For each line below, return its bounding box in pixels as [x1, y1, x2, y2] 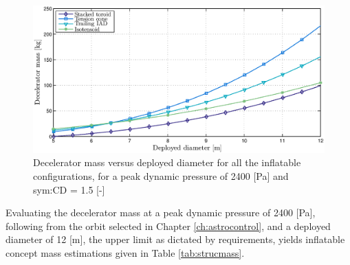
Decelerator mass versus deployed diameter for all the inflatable [33, 155, 301, 170]
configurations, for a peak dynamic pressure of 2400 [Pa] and [33, 169, 289, 183]
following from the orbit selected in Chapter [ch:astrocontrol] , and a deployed [6, 218, 331, 233]
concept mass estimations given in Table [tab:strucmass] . [6, 246, 245, 260]
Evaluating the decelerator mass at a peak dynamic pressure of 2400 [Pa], [6, 205, 316, 220]
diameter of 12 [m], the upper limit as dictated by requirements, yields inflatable [6, 232, 345, 246]
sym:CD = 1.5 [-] [33, 182, 105, 196]
